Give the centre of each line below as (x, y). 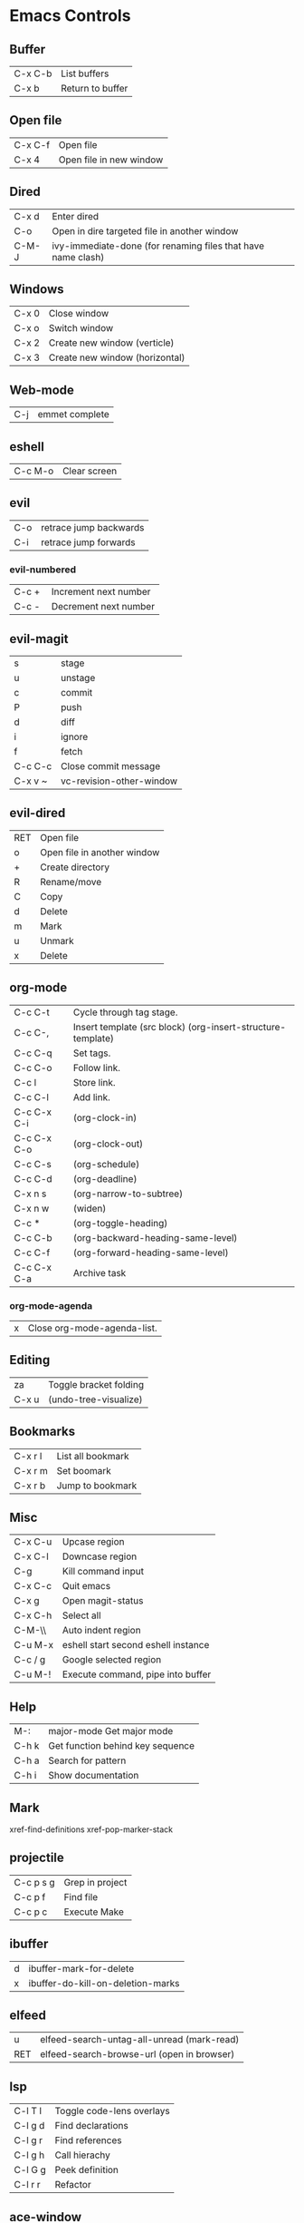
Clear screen (90, 471)
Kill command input (103, 1572)
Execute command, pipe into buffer (137, 1674)
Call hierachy (83, 2155)
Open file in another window (100, 852)
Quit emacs (86, 1586)
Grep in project (95, 1882)
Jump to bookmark (97, 1486)
